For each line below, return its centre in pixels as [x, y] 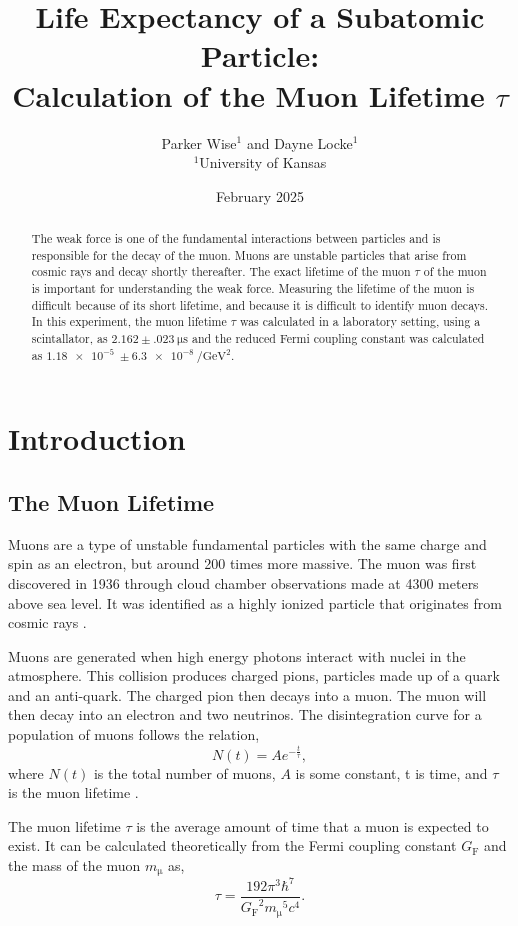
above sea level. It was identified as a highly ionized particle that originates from [255, 602]
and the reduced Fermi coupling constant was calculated [338, 338]
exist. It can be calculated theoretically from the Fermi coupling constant [232, 845]
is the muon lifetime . [73, 792]
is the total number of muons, [184, 772]
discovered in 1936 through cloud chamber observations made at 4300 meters [243, 582]
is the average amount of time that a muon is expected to [312, 825]
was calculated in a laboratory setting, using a [360, 321]
